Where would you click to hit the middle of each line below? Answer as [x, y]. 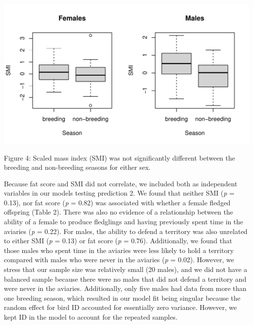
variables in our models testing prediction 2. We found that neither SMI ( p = [119, 193]
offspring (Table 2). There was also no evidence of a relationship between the [118, 212]
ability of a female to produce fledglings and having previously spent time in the [124, 222]
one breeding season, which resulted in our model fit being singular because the [122, 298]
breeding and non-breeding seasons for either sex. [77, 167]
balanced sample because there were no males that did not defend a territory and [125, 279]
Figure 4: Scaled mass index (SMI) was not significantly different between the [120, 157]
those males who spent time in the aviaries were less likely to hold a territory [119, 250]
